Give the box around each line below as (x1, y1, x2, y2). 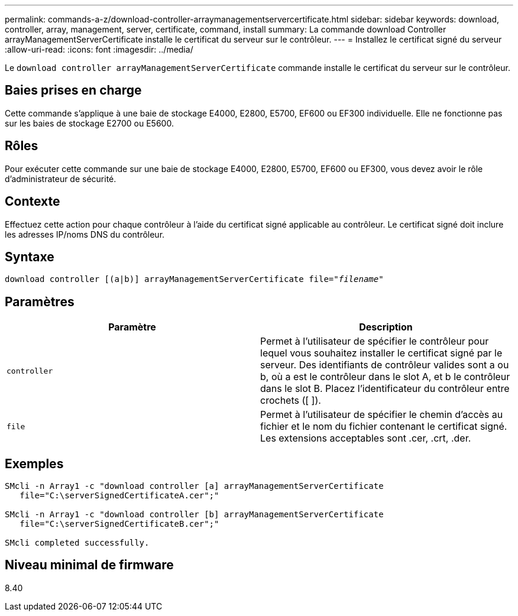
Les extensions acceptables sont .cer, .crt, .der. (260, 432, 471, 445)
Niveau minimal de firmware (5, 557, 174, 573)
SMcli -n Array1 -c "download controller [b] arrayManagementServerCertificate (5, 510, 384, 520)
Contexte (5, 194, 60, 209)
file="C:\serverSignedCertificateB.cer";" (20, 519, 219, 529)
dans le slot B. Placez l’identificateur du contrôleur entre (260, 382, 510, 395)
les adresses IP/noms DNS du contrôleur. (5, 229, 165, 239)
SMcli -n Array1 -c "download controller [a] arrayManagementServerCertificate (5, 481, 384, 491)
